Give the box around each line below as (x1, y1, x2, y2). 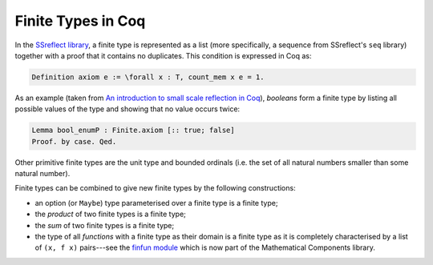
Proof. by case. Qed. (31, 137, 117, 146)
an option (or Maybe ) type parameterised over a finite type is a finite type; (34, 198, 278, 207)
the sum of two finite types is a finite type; (34, 220, 175, 230)
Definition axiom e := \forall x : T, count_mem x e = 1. (31, 72, 265, 82)
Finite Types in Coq (14, 12, 146, 30)
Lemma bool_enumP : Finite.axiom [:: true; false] (31, 126, 236, 135)
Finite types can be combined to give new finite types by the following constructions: (14, 183, 296, 193)
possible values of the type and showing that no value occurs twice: (14, 104, 241, 114)
